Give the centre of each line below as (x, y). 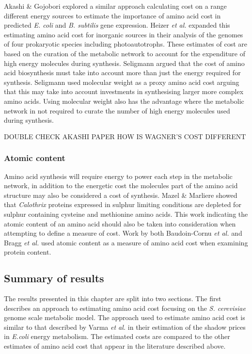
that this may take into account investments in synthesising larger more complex (124, 91)
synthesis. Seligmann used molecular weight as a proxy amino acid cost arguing (122, 82)
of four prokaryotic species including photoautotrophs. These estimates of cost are (126, 44)
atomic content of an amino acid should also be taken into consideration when (120, 223)
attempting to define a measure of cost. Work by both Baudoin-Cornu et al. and (123, 233)
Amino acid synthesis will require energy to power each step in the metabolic (118, 176)
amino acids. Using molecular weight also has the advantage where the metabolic (124, 101)
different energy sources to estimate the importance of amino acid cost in (112, 15)
